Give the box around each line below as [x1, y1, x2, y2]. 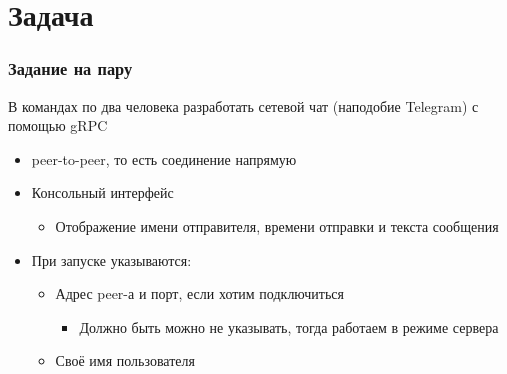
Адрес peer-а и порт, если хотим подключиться [55, 283, 344, 304]
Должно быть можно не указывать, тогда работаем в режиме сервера [79, 316, 499, 337]
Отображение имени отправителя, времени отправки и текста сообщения [55, 215, 499, 236]
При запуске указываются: [31, 249, 192, 270]
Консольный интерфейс [31, 182, 174, 203]
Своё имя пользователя [55, 350, 195, 371]
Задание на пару [8, 56, 133, 81]
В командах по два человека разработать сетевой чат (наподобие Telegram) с [8, 95, 479, 116]
